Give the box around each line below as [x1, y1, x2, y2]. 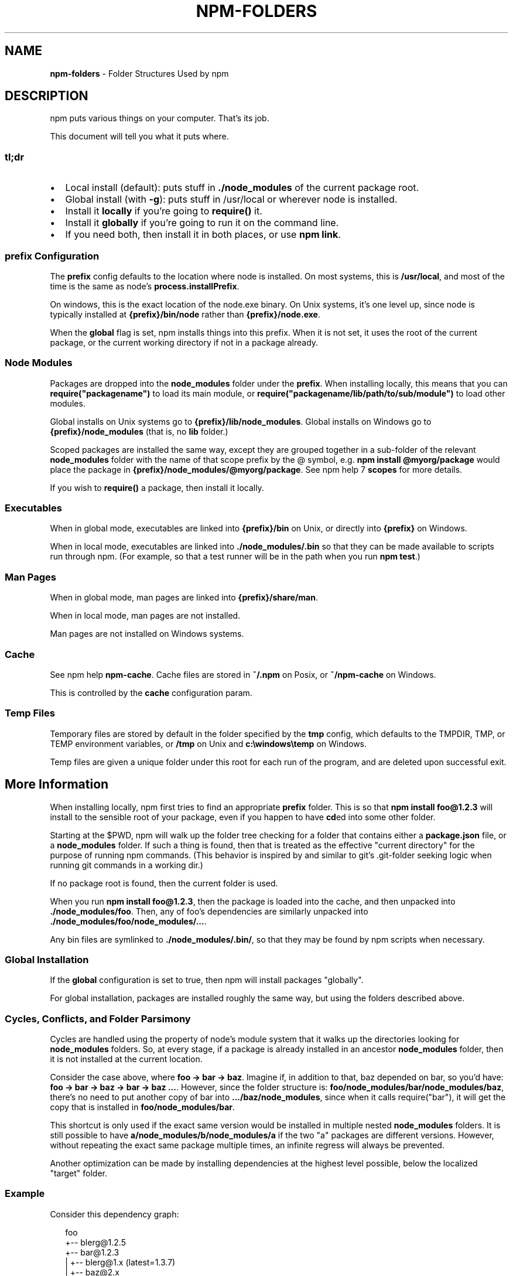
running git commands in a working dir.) [50, 859, 203, 870]
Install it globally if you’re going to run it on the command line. [65, 217, 339, 229]
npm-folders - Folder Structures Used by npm [50, 68, 229, 79]
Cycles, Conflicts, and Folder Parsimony [5, 1012, 191, 1025]
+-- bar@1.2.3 [65, 1247, 119, 1257]
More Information [5, 777, 109, 792]
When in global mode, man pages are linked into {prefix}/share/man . [50, 592, 319, 603]
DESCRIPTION [5, 88, 88, 104]
